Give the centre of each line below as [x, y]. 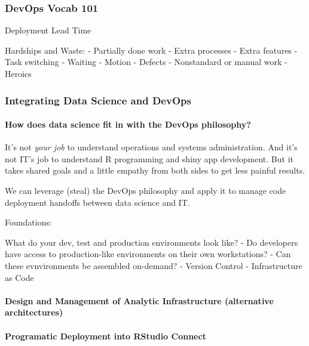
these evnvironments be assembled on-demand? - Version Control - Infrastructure [154, 265]
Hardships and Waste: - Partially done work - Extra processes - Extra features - [151, 50]
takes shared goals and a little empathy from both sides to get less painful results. [155, 170]
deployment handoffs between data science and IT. [97, 202]
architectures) [34, 312]
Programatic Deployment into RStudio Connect [105, 336]
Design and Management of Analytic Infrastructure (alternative [139, 300]
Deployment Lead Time [48, 30]
